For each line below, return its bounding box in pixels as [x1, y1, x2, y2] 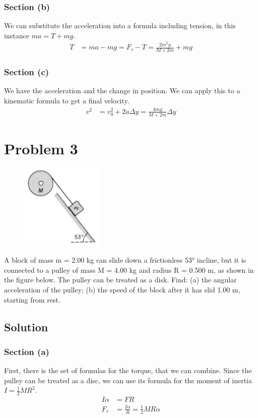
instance [4, 30, 29, 40]
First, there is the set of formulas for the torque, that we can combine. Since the [4, 365, 252, 376]
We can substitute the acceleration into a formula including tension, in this [4, 20, 236, 31]
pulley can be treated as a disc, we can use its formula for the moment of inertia [4, 375, 252, 385]
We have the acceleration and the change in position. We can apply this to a [4, 85, 240, 96]
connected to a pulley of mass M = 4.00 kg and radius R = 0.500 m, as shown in [4, 264, 254, 275]
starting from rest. [4, 294, 60, 305]
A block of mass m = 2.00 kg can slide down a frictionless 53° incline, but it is [4, 255, 246, 265]
